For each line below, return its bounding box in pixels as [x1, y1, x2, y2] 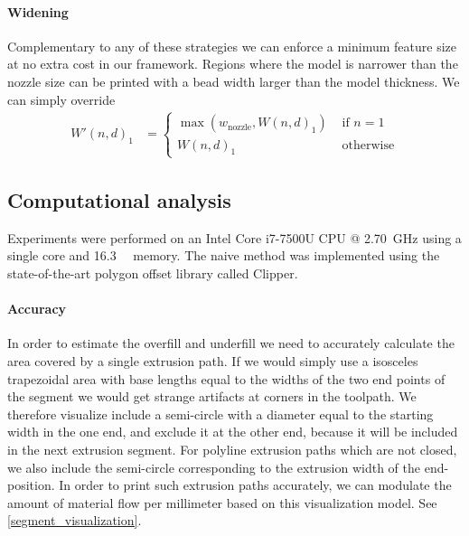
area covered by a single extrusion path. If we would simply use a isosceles [7, 351, 418, 370]
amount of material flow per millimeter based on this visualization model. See [7, 493, 437, 512]
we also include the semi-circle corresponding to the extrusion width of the [7, 457, 421, 476]
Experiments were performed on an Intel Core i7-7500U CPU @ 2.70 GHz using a [7, 228, 462, 247]
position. [7, 475, 55, 494]
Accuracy [7, 299, 67, 318]
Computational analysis [7, 185, 231, 213]
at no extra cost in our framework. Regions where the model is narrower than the [7, 54, 458, 73]
